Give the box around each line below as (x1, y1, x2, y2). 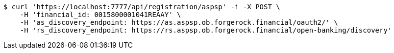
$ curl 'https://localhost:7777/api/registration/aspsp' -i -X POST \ (3, 3, 280, 11)
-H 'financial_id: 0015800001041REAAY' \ (20, 11, 181, 18)
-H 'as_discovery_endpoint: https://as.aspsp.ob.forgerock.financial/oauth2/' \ (20, 18, 338, 26)
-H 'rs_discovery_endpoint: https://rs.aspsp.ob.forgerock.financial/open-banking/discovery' (20, 26, 392, 34)
